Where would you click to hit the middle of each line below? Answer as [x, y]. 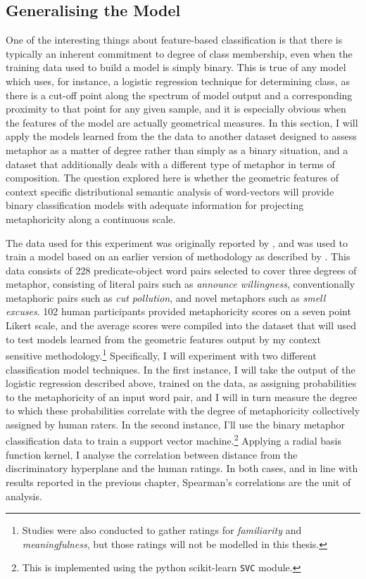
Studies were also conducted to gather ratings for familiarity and [162, 530]
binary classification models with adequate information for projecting [155, 205]
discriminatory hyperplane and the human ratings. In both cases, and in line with [182, 468]
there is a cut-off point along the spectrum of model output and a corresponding [179, 95]
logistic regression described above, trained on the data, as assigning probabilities [181, 383]
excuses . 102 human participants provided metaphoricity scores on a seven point [178, 311]
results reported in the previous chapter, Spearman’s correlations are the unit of [178, 482]
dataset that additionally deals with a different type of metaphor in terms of [170, 164]
